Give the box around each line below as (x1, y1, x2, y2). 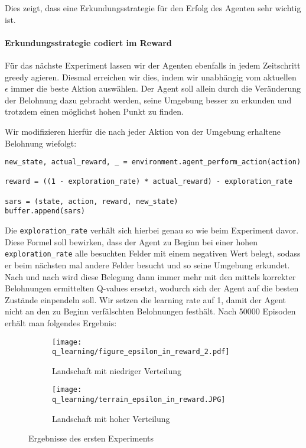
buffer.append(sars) (5, 207, 86, 216)
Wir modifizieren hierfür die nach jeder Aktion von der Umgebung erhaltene (5, 125, 281, 137)
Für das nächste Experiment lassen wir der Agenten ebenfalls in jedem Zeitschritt (5, 59, 301, 71)
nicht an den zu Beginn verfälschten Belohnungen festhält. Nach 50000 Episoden (5, 305, 296, 317)
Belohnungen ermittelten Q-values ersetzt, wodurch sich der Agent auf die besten (5, 282, 299, 294)
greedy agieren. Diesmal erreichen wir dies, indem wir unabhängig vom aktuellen (5, 70, 297, 83)
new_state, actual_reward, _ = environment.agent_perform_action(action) (5, 158, 301, 167)
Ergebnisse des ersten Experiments (28, 432, 154, 444)
